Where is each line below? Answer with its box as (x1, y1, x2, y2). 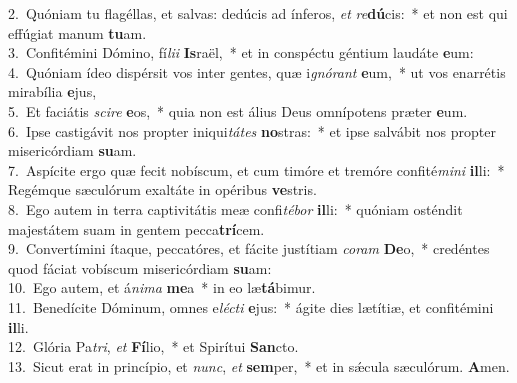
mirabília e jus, (8, 81, 97, 102)
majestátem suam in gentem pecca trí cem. (8, 218, 265, 239)
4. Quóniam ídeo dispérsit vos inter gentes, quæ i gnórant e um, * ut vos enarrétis (8, 61, 506, 82)
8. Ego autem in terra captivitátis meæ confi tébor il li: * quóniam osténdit (8, 198, 463, 219)
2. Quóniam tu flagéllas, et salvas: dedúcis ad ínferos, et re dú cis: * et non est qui (8, 3, 508, 23)
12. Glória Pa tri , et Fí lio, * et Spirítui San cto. (8, 336, 299, 357)
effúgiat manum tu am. (8, 22, 147, 43)
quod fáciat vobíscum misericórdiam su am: (8, 257, 272, 278)
